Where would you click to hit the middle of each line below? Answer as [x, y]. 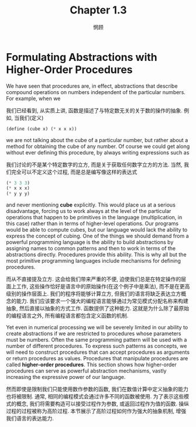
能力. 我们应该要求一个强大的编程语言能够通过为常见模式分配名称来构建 [102, 301]
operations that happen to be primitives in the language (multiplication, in [94, 218]
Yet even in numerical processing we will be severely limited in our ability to [97, 328]
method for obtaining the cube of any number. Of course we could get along [98, 146]
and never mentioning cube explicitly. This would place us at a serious [91, 205]
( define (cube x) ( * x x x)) [42, 129]
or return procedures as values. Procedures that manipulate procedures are [97, 359]
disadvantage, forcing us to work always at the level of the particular [89, 211]
